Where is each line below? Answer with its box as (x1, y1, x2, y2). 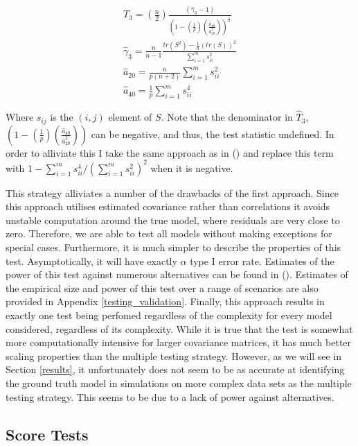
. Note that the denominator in (161, 110, 293, 124)
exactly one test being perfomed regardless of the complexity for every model (6, 308, 332, 323)
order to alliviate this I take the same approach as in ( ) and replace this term (6, 145, 334, 160)
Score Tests (6, 423, 89, 445)
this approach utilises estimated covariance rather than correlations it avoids (6, 199, 330, 214)
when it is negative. (150, 160, 233, 175)
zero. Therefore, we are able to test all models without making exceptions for (6, 226, 332, 241)
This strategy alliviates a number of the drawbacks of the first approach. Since (6, 185, 339, 200)
